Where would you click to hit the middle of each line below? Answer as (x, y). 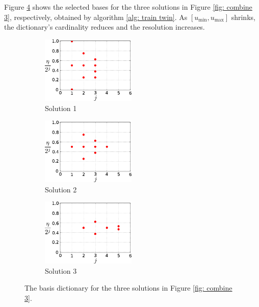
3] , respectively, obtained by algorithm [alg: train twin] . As (96, 17)
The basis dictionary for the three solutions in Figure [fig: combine (128, 288)
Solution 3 (61, 270)
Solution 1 (61, 108)
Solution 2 (61, 189)
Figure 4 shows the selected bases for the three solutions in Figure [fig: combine (128, 7)
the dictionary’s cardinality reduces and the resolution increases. (105, 27)
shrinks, (243, 17)
